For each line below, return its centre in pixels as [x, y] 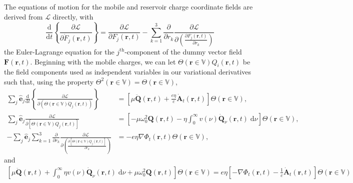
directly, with [73, 16]
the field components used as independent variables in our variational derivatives [128, 72]
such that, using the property [49, 81]
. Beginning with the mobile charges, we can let [103, 61]
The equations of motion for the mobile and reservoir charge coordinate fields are [128, 6]
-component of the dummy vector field [183, 51]
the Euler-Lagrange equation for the [59, 51]
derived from [23, 16]
